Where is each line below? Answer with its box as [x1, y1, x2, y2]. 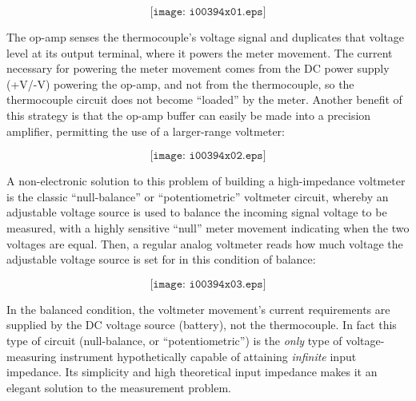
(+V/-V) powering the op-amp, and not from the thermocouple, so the [6, 75, 354, 92]
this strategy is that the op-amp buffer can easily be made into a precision [6, 106, 371, 123]
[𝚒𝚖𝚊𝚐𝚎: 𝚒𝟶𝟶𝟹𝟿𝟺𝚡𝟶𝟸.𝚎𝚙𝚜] [150, 150, 266, 162]
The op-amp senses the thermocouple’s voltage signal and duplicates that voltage [6, 29, 405, 45]
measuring [6, 347, 57, 364]
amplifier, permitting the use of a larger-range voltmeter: [6, 122, 285, 139]
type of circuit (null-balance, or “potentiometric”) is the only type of [6, 332, 342, 348]
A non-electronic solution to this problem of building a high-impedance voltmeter [6, 173, 406, 189]
